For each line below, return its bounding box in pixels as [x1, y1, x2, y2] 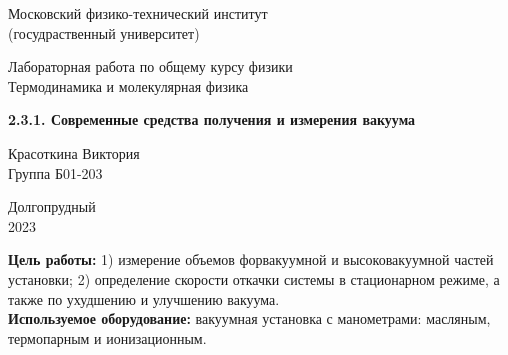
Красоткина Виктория [8, 142, 140, 163]
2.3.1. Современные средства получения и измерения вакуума [8, 109, 416, 130]
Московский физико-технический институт [8, 3, 268, 23]
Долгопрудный [8, 196, 96, 217]
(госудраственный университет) [8, 22, 200, 43]
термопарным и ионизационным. [8, 327, 207, 348]
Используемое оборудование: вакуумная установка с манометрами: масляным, [8, 308, 491, 329]
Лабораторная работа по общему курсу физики [8, 56, 293, 77]
